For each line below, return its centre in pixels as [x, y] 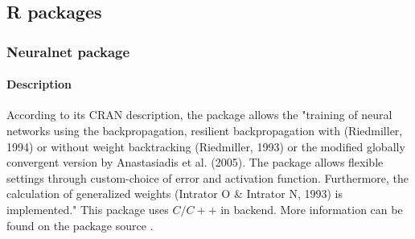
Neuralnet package [68, 51]
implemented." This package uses [88, 209]
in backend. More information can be [312, 209]
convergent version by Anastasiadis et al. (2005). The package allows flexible [195, 162]
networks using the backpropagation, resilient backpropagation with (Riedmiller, [205, 131]
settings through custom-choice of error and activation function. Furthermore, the [208, 177]
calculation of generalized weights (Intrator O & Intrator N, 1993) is [175, 194]
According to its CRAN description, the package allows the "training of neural [199, 115]
